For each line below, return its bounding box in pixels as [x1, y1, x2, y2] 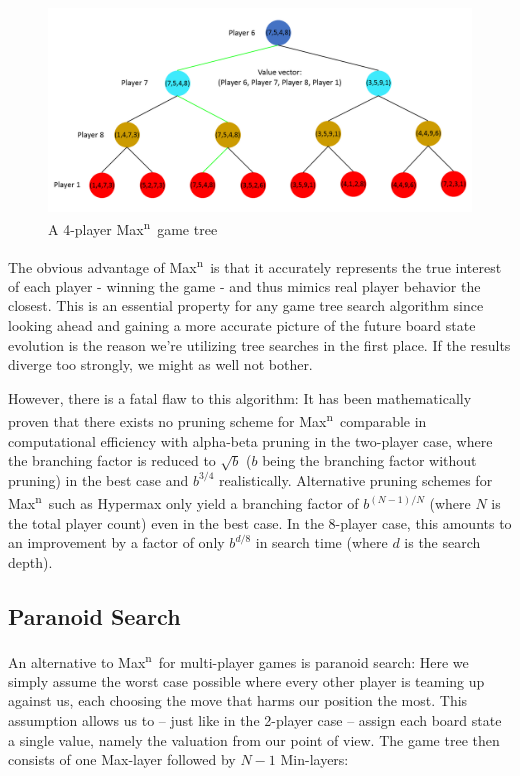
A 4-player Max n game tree [48, 216, 218, 239]
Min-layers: [280, 749, 349, 770]
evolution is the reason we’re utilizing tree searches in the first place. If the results [8, 334, 511, 355]
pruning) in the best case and [8, 469, 189, 490]
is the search [404, 532, 481, 553]
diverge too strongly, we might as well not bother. [8, 354, 313, 375]
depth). [8, 551, 53, 572]
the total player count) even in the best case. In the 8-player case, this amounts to [8, 512, 512, 533]
